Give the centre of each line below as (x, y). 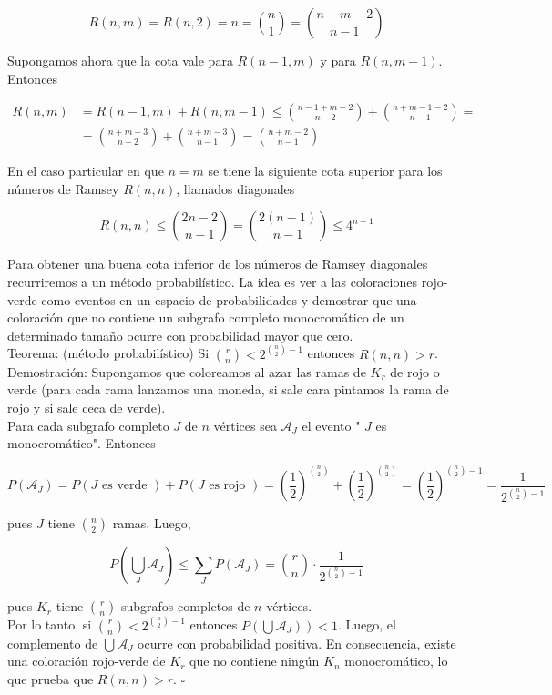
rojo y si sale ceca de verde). (87, 408)
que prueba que (51, 678)
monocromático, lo (396, 661)
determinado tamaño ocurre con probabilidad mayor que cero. (180, 335)
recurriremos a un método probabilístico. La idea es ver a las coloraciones (212, 282)
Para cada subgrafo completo (88, 425)
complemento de (53, 643)
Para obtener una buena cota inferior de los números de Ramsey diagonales (218, 264)
